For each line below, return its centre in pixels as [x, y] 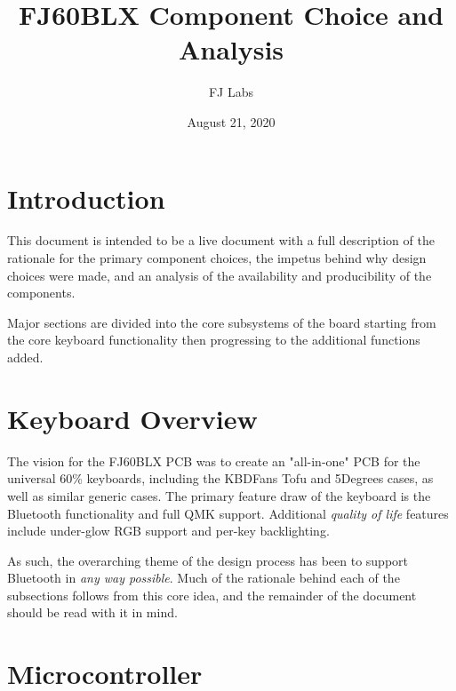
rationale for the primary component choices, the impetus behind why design [217, 258]
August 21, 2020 [231, 121]
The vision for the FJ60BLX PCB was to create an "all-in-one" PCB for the [214, 461]
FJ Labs [231, 92]
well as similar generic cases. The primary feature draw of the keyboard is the [219, 495]
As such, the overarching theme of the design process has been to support [208, 560]
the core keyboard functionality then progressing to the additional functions [214, 340]
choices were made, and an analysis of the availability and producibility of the [220, 275]
